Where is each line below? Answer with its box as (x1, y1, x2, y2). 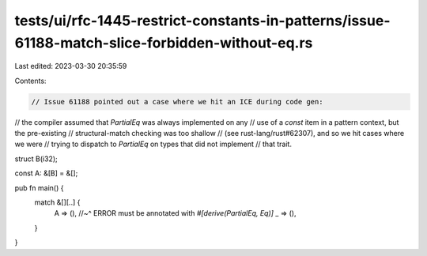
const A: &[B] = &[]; (14, 168, 78, 178)
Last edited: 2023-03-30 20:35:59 (14, 62, 127, 71)
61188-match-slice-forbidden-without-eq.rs (14, 34, 313, 51)
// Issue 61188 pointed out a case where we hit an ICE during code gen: (31, 97, 323, 106)
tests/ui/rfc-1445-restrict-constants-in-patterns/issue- (14, 12, 391, 29)
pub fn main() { (14, 183, 64, 193)
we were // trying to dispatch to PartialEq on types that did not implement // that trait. (14, 139, 293, 149)
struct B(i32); (14, 154, 59, 164)
